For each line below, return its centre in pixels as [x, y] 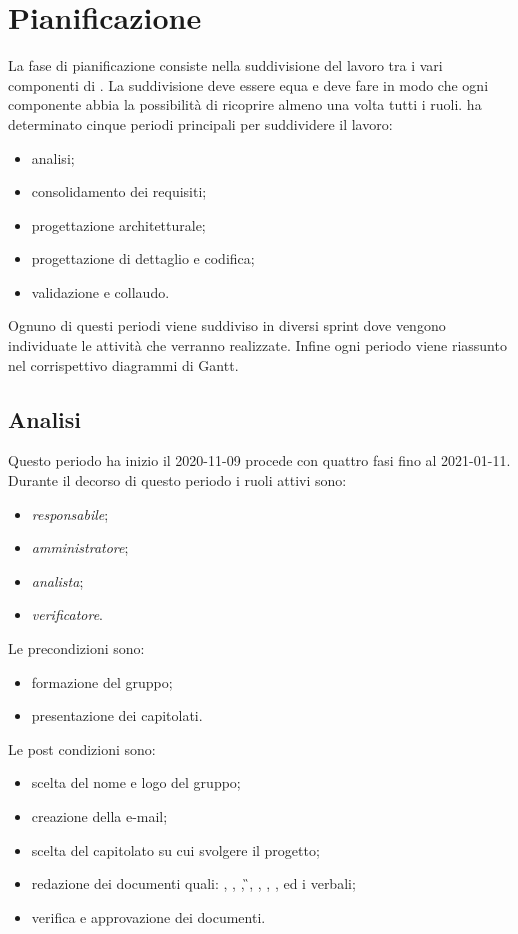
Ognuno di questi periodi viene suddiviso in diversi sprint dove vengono [227, 325]
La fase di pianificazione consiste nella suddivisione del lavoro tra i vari [225, 65]
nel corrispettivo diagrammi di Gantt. [123, 364]
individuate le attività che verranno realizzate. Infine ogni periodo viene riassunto [257, 345]
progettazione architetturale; [118, 224]
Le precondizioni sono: [76, 648]
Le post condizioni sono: [82, 748]
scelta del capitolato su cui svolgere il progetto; [175, 849]
